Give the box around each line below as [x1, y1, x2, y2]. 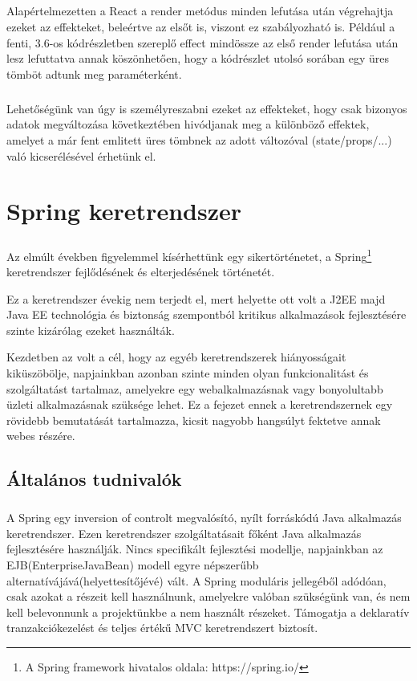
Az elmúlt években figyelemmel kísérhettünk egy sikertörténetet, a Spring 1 [6, 245, 372, 264]
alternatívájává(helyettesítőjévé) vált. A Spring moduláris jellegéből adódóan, [6, 572, 387, 589]
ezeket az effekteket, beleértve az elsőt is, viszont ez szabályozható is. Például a [6, 18, 395, 35]
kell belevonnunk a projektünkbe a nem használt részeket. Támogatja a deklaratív [6, 603, 410, 620]
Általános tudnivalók [6, 467, 182, 491]
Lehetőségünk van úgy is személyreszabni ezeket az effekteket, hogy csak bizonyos [6, 100, 407, 116]
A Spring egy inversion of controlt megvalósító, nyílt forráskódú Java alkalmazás [6, 509, 402, 526]
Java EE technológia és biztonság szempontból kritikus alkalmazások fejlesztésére [6, 306, 407, 323]
